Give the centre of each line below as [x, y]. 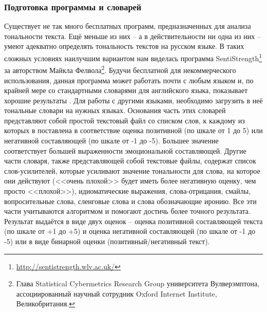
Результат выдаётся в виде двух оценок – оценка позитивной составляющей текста [133, 221]
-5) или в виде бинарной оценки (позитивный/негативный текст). [107, 241]
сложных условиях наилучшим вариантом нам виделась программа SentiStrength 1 [133, 57]
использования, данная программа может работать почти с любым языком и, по [129, 80]
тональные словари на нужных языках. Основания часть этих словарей [115, 110]
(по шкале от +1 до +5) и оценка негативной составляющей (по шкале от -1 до [130, 231]
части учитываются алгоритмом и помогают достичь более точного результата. [127, 211]
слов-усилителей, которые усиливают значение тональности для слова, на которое [132, 170]
